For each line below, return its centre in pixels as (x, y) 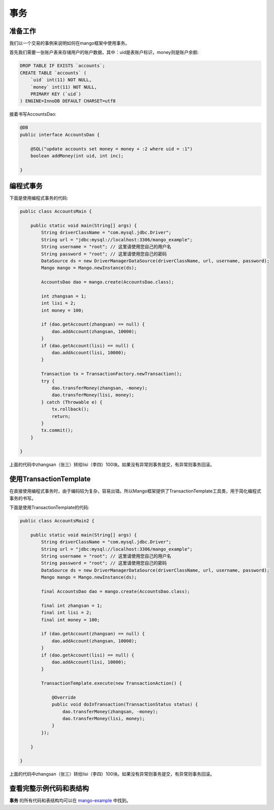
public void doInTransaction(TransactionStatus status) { (125, 705)
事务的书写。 (23, 498)
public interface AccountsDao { (60, 134)
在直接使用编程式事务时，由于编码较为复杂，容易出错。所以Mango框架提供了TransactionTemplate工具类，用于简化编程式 (135, 491)
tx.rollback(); (70, 409)
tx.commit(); (57, 430)
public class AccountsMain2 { (57, 521)
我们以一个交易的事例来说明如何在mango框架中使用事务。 (70, 43)
